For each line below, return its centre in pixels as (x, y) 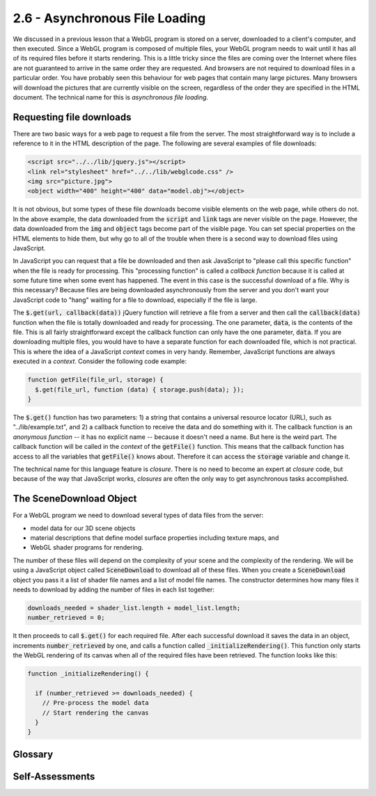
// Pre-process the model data (95, 703)
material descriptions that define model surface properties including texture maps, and (155, 538)
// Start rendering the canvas (95, 713)
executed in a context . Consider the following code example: (100, 361)
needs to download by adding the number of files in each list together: (114, 589)
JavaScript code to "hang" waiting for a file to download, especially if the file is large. (135, 300)
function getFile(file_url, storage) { (95, 380)
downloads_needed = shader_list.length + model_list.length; (134, 608)
